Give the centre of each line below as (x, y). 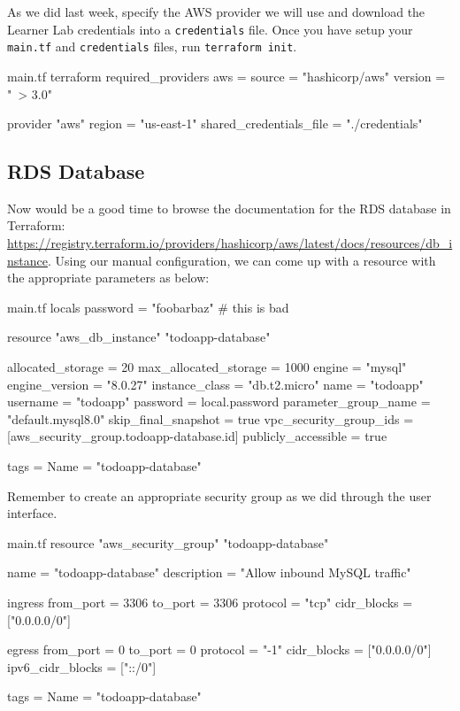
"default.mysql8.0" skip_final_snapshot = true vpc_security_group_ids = (211, 418)
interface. (32, 513)
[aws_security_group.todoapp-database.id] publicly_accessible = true (197, 436)
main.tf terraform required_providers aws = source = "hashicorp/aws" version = (226, 76)
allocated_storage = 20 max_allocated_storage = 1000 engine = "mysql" (207, 367)
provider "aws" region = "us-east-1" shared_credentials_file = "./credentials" (215, 124)
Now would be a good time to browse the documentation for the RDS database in (229, 208)
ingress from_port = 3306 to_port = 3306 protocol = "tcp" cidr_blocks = (210, 602)
